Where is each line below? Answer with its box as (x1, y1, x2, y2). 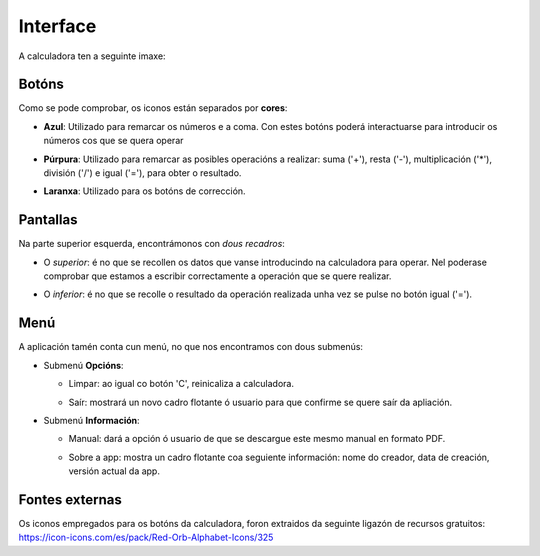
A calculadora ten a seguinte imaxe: (18, 50, 166, 62)
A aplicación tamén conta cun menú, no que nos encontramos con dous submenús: (18, 341, 364, 353)
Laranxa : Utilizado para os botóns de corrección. (43, 185, 246, 197)
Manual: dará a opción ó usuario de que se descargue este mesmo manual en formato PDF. (68, 433, 446, 445)
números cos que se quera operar (43, 135, 184, 147)
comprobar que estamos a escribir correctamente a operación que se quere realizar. (43, 270, 392, 282)
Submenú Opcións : (43, 359, 124, 371)
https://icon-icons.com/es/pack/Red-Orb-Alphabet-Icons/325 (18, 531, 274, 544)
